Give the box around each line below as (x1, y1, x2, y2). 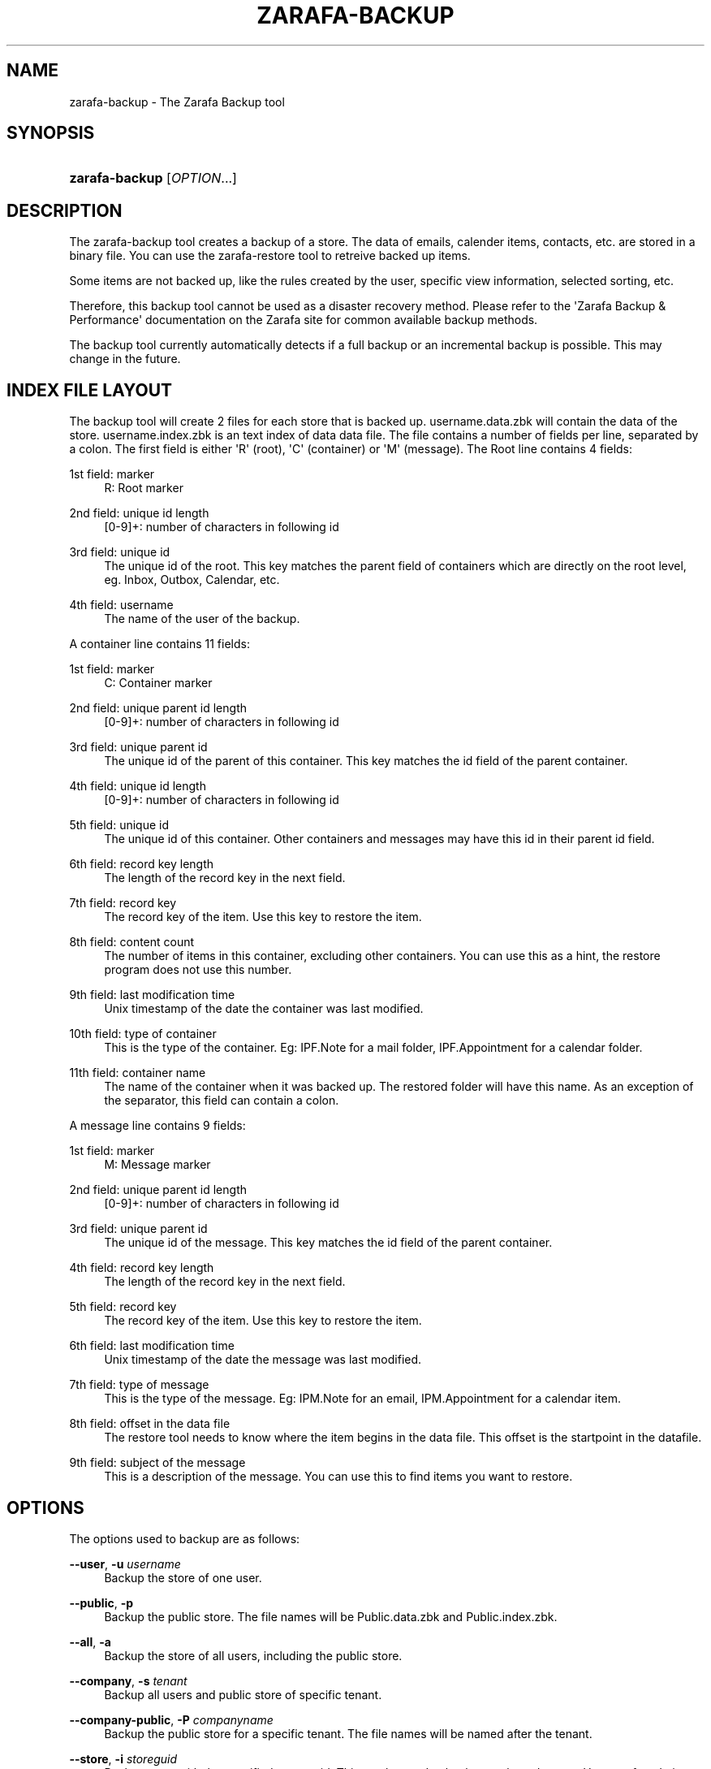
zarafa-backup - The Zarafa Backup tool (69, 94, 285, 109)
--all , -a (69, 1634, 111, 1649)
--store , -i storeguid (69, 1751, 178, 1766)
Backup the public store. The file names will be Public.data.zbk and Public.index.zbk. (104, 1609, 558, 1624)
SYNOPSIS (6, 123, 95, 144)
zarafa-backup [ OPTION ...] (69, 170, 237, 187)
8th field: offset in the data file (69, 1416, 231, 1431)
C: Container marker (104, 676, 213, 690)
